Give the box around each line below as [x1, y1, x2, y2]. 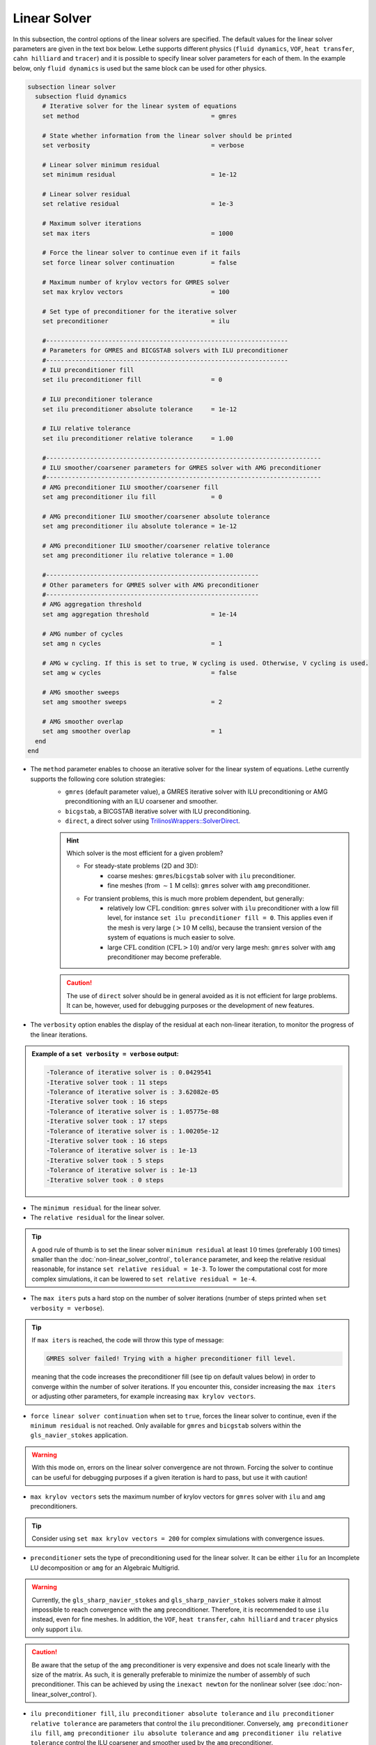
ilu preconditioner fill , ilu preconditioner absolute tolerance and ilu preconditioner [30, 1709, 335, 1718]
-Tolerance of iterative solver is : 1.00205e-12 [46, 1127, 219, 1135]
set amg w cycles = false [42, 669, 237, 677]
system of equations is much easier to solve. [107, 933, 236, 942]
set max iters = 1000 [42, 229, 233, 237]
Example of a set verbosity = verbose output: [31, 1050, 179, 1058]
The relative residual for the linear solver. [30, 1213, 165, 1221]
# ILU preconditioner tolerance [42, 395, 153, 403]
